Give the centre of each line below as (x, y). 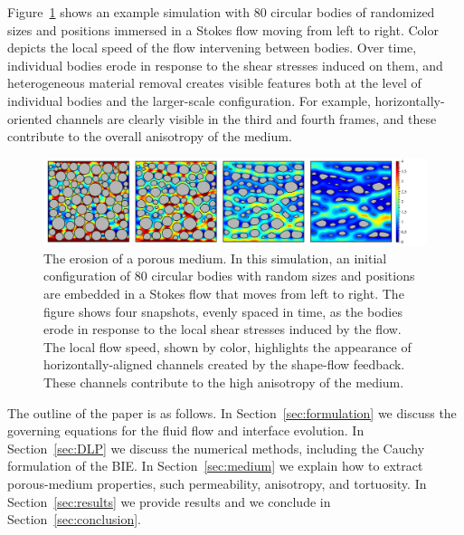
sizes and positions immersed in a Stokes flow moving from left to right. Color (223, 29)
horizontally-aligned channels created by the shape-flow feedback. (224, 364)
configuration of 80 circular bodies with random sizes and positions (229, 276)
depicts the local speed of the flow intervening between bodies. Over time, (212, 48)
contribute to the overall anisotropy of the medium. (150, 136)
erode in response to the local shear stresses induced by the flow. (223, 329)
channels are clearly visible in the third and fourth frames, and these (246, 118)
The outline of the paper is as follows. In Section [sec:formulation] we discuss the (232, 412)
